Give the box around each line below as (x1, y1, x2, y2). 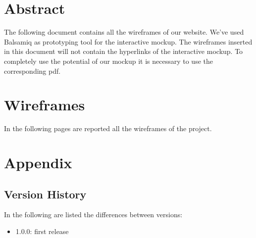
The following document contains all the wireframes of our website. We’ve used (4, 27, 244, 37)
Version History (4, 186, 87, 201)
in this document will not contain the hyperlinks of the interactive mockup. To (4, 46, 243, 56)
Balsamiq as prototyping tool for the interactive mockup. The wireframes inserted (4, 36, 253, 47)
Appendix (4, 152, 72, 172)
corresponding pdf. (4, 65, 61, 76)
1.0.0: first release (15, 226, 69, 236)
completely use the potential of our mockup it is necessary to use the (4, 55, 213, 66)
